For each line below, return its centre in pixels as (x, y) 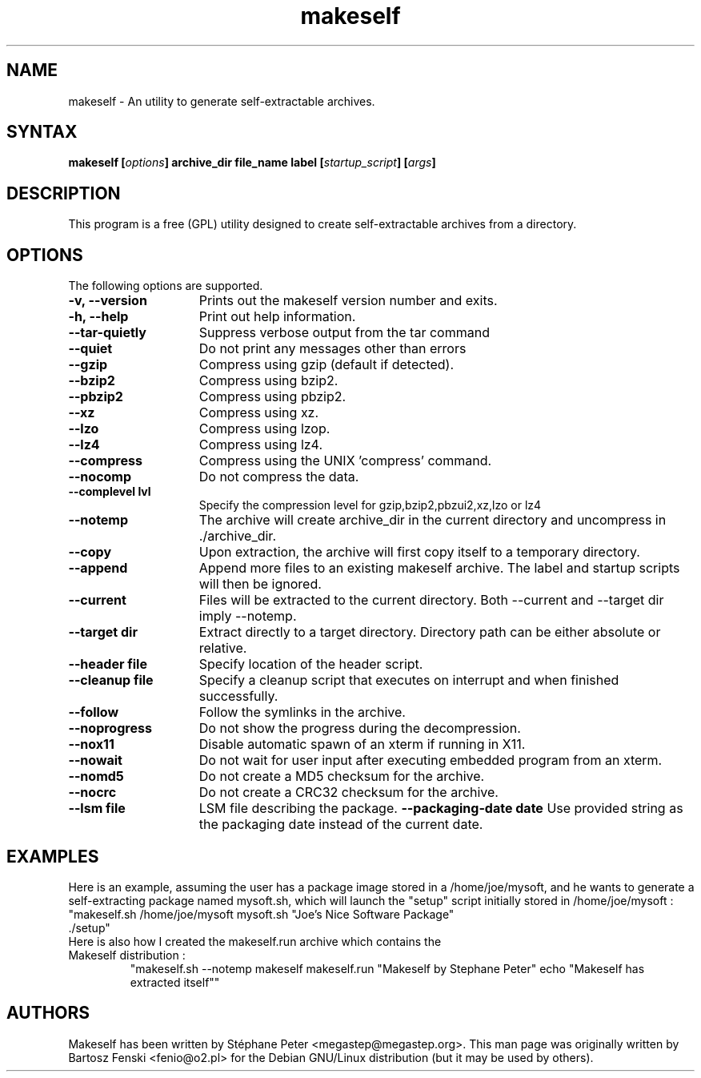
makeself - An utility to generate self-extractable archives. (222, 101)
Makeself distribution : (127, 955)
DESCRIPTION (64, 193)
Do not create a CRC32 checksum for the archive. (348, 792)
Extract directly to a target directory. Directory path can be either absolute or (430, 632)
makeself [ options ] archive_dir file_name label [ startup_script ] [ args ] (252, 163)
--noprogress (110, 728)
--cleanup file (111, 680)
